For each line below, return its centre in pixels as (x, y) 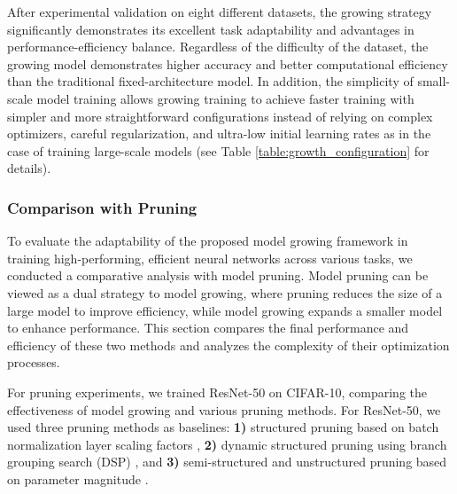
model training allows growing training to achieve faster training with (225, 98)
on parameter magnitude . (78, 478)
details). (29, 168)
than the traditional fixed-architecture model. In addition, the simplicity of (210, 81)
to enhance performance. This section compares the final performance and (208, 328)
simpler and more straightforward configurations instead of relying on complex (220, 116)
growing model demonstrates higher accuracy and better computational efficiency (228, 63)
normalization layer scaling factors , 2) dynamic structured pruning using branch (227, 444)
